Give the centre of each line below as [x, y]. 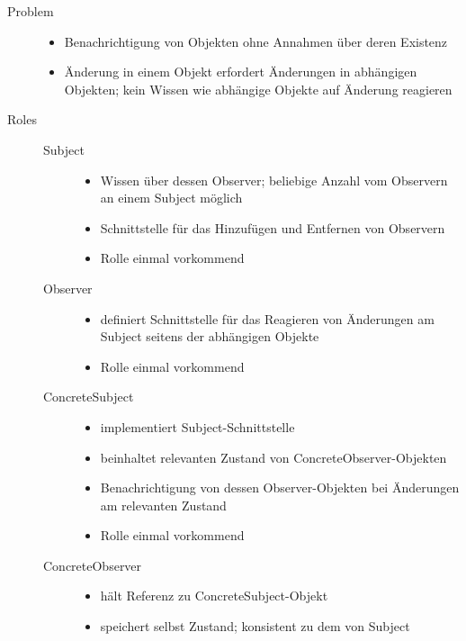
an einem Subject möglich [171, 198]
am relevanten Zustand [163, 505]
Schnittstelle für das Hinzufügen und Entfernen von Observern [273, 227]
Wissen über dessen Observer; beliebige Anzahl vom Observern [274, 180]
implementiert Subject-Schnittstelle [197, 426]
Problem [31, 11]
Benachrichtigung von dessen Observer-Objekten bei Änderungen [280, 488]
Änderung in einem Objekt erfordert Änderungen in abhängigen [241, 72]
